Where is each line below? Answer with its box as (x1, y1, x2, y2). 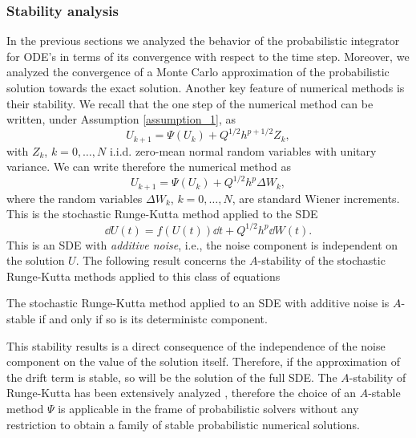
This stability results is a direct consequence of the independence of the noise (6, 337, 386, 354)
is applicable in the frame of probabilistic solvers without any (58, 399, 359, 416)
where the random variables (6, 189, 143, 206)
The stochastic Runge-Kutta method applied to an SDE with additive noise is (6, 294, 390, 311)
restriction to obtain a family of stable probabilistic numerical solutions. (6, 416, 360, 432)
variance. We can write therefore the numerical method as (6, 158, 291, 175)
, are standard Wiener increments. (232, 189, 400, 206)
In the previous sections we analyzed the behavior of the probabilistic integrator (6, 32, 400, 49)
